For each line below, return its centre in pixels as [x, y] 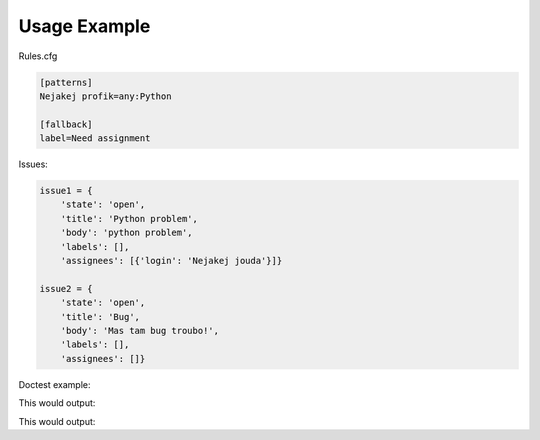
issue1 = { [66, 191]
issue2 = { [66, 288]
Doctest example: [54, 384]
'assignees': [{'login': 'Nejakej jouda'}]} [171, 261]
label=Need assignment [95, 138]
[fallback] [66, 124]
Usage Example [84, 26]
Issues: [33, 164]
